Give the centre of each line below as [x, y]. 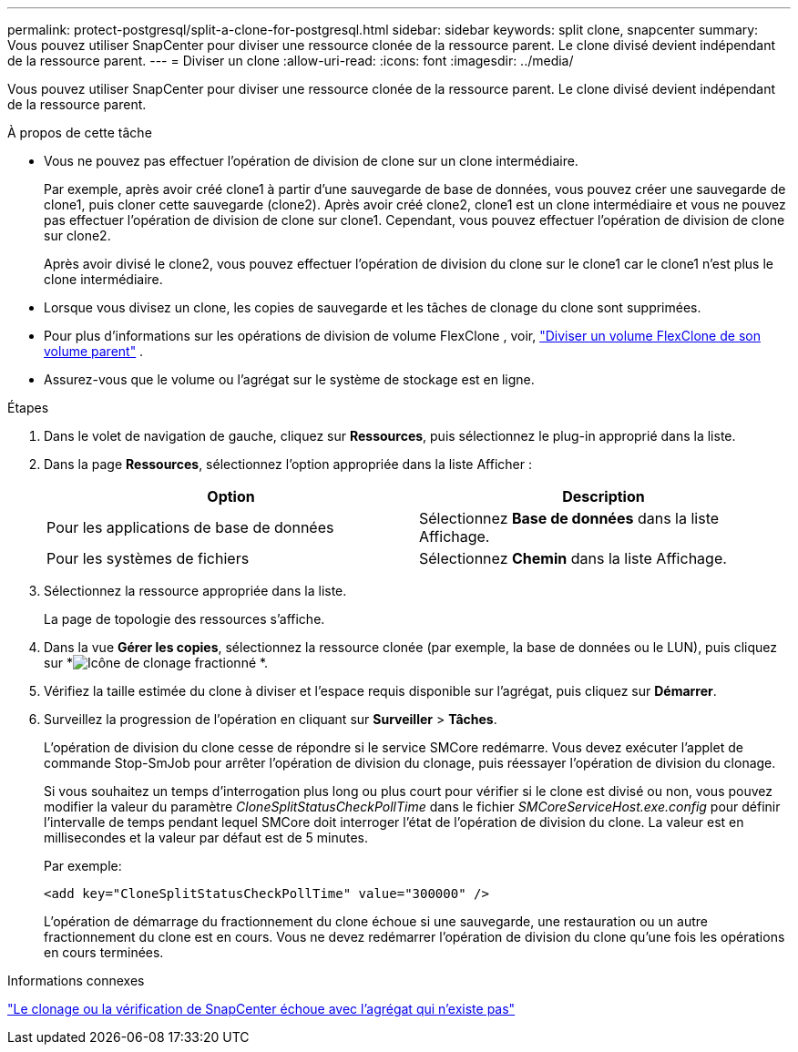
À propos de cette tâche [80, 133]
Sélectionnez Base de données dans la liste [569, 518]
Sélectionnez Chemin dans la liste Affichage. [573, 558]
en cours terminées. [104, 952]
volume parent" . [94, 351]
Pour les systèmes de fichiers [148, 558]
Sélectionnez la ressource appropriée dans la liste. [195, 591]
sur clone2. [77, 235]
